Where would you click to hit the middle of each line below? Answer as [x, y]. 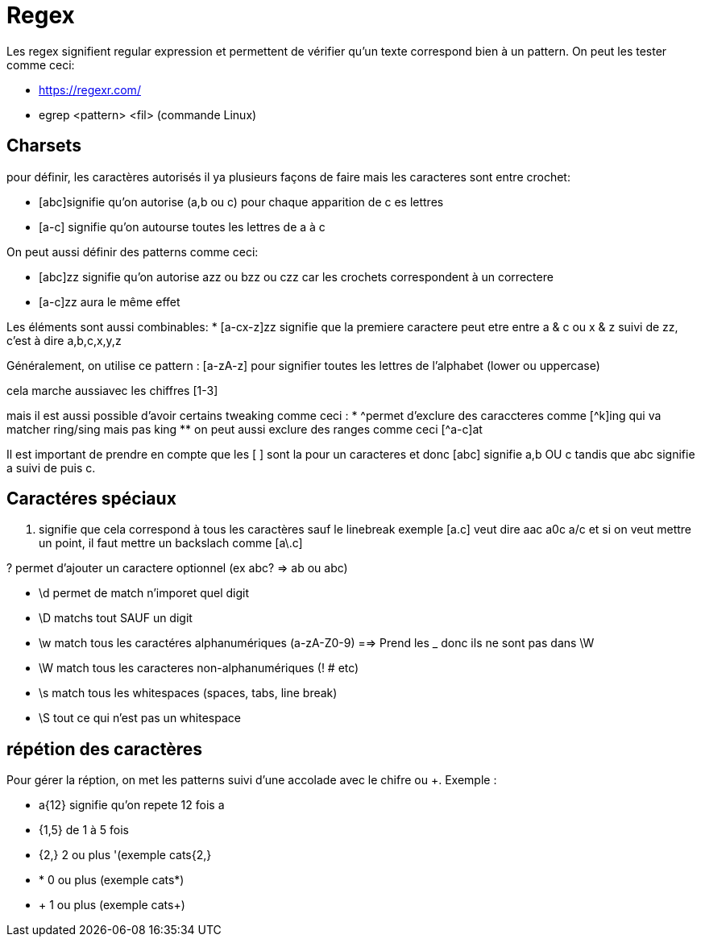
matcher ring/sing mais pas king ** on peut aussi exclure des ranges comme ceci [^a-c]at [245, 429]
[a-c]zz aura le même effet [110, 301]
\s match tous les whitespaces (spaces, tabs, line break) [188, 693]
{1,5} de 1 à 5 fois [84, 830]
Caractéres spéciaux [91, 499]
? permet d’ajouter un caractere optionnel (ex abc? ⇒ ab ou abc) [177, 568]
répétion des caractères [104, 749]
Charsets [44, 146]
